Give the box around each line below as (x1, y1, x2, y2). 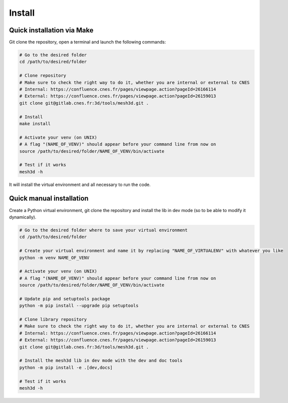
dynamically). (9, 214, 37, 220)
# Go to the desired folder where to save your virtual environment (19, 227, 188, 233)
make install (19, 121, 51, 126)
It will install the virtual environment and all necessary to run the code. (9, 182, 151, 188)
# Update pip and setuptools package (19, 296, 110, 301)
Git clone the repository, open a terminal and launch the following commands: (9, 39, 166, 45)
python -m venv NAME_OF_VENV (19, 255, 90, 260)
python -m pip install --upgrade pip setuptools (19, 303, 139, 309)
